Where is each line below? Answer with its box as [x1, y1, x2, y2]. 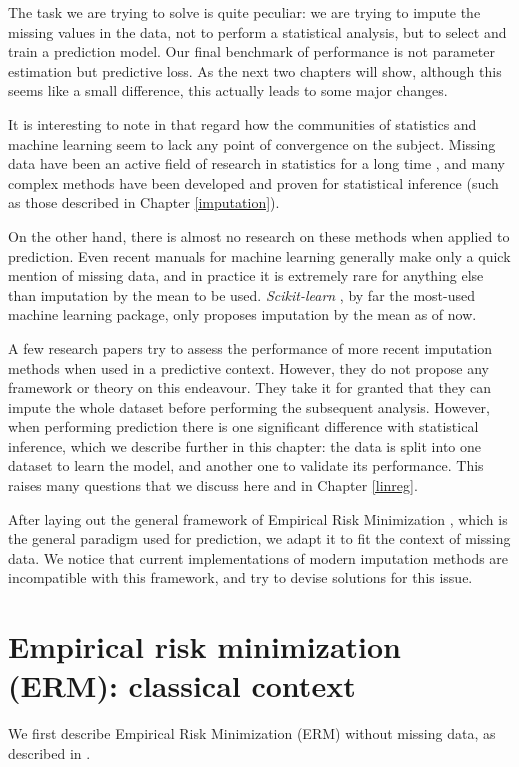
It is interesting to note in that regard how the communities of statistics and [8, 113, 477, 134]
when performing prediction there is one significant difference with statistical [8, 416, 479, 437]
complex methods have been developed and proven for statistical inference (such [8, 172, 499, 193]
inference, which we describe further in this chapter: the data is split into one [8, 435, 482, 456]
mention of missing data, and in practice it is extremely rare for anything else [8, 265, 484, 286]
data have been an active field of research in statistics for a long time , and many [8, 153, 506, 174]
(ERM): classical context [8, 665, 356, 706]
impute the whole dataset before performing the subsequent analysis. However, [8, 396, 490, 417]
